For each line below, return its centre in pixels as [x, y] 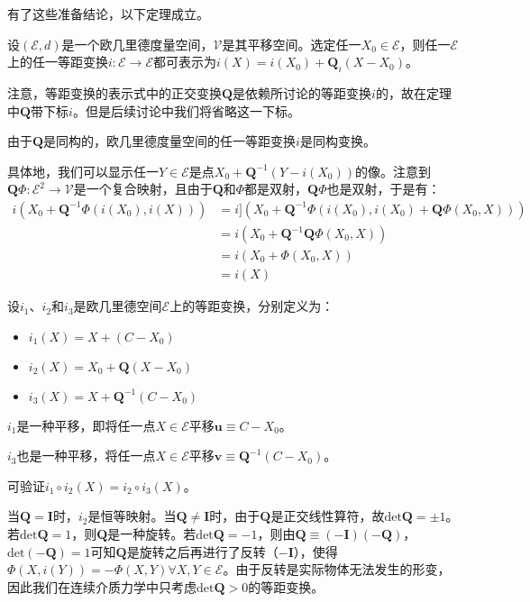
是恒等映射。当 [132, 516]
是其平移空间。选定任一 [292, 44]
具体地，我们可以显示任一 [83, 171]
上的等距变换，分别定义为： [252, 306]
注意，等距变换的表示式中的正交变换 [114, 92]
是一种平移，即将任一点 [86, 425]
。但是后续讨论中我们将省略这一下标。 [186, 110]
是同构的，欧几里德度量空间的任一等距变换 [170, 141]
